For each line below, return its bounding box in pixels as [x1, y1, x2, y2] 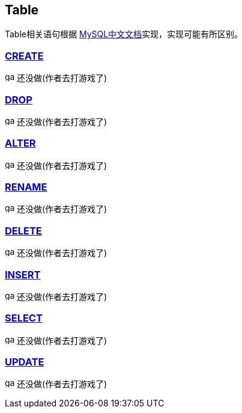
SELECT [5, 312, 43, 325]
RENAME [5, 181, 47, 194]
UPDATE [5, 356, 44, 369]
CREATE [5, 49, 44, 62]
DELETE [5, 224, 42, 237]
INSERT [5, 268, 41, 281]
